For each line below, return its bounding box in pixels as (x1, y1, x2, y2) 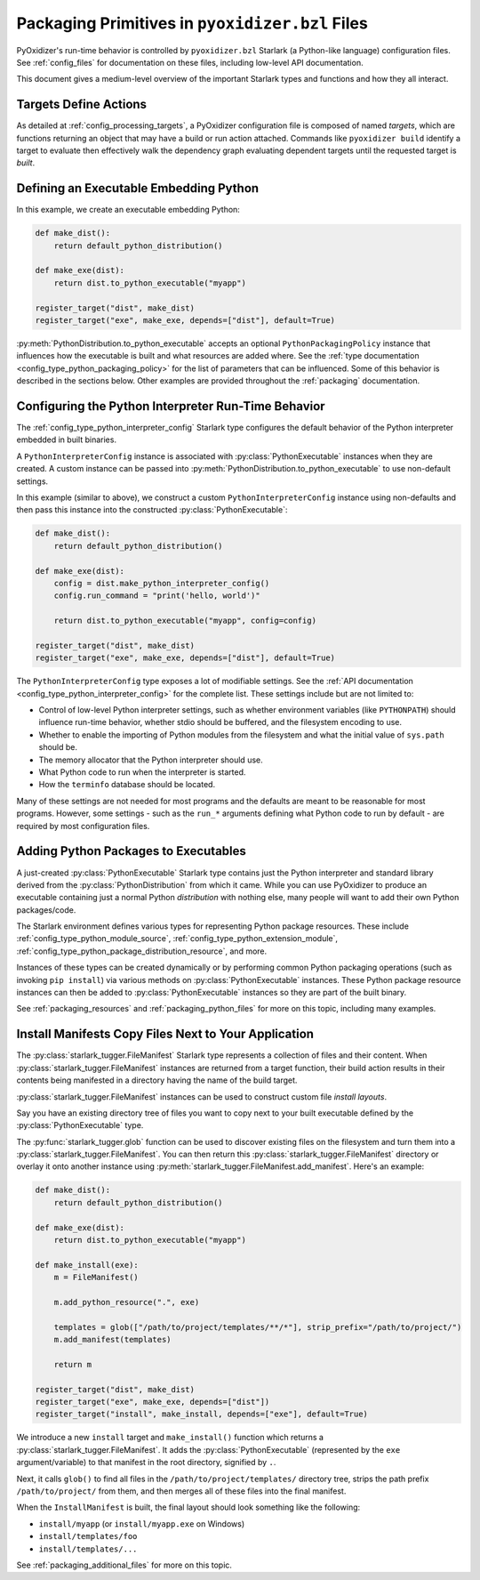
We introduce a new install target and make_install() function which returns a (16, 1432, 324, 1443)
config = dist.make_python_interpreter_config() (53, 578, 270, 588)
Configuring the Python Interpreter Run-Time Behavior (16, 399, 325, 414)
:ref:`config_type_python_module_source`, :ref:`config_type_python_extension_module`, (16, 933, 338, 944)
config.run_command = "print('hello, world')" (53, 591, 261, 601)
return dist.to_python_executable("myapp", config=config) (53, 616, 317, 626)
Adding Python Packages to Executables (16, 843, 246, 859)
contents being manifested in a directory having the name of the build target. (16, 1075, 298, 1085)
